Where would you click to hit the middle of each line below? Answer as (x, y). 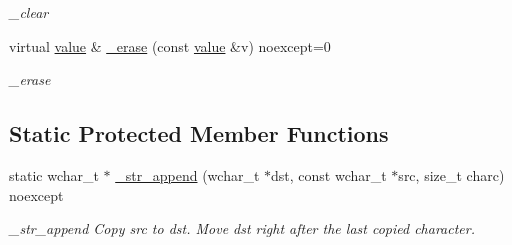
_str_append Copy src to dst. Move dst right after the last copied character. (242, 228)
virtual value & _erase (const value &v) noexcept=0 (170, 45)
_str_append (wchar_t (187, 174)
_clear (29, 12)
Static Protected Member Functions (199, 133)
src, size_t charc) (451, 174)
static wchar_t (54, 174)
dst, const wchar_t (329, 174)
